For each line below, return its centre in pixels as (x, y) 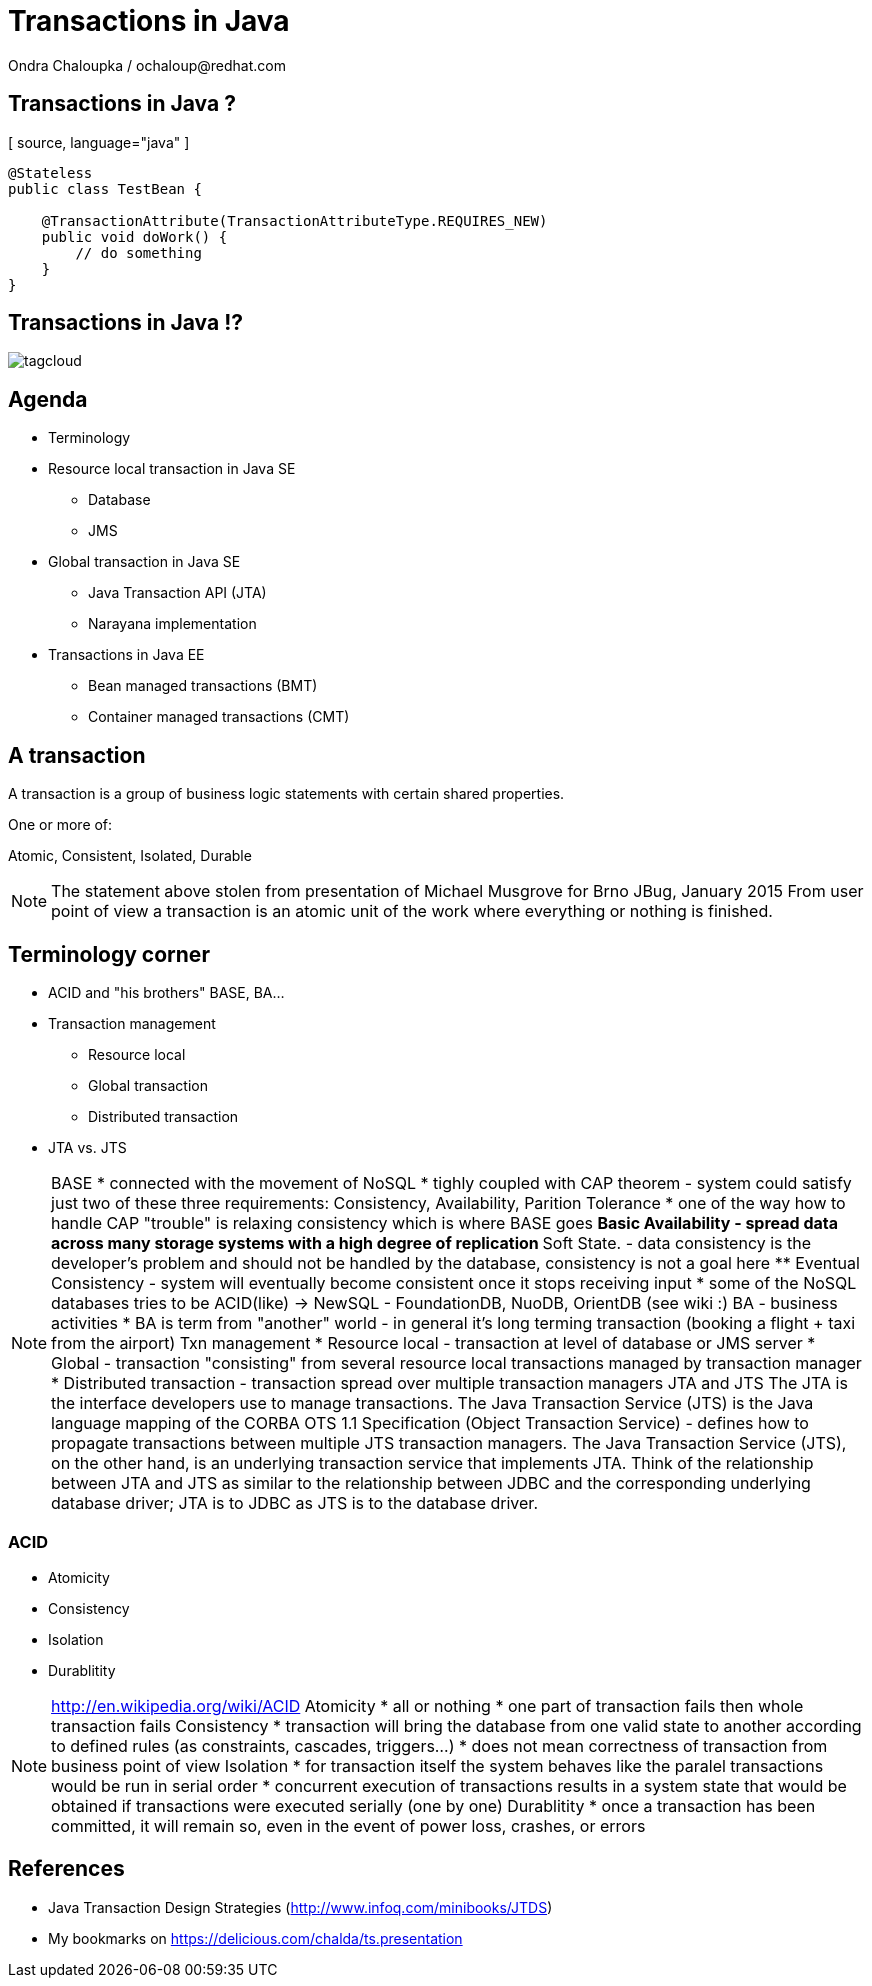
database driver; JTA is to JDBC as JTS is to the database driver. (294, 1502)
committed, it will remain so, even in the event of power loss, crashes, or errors (348, 1825)
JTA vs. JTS (87, 1147)
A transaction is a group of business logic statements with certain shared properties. (286, 794)
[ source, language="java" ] (99, 142)
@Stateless (50, 172)
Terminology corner (109, 954)
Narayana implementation (172, 624)
